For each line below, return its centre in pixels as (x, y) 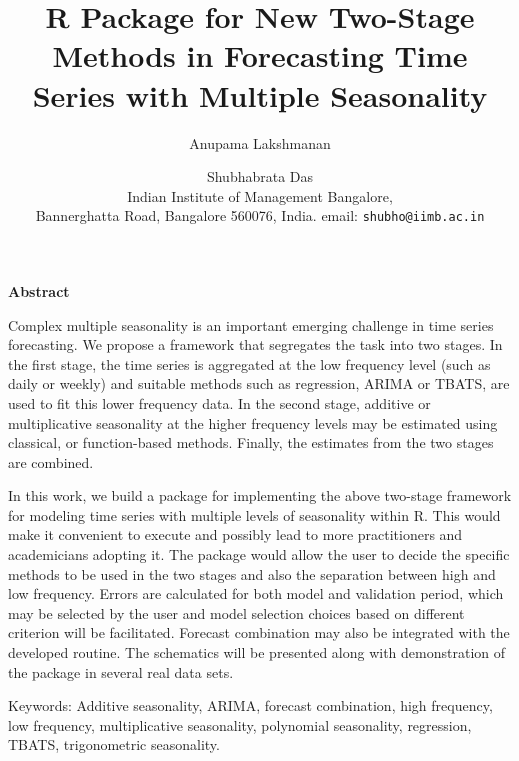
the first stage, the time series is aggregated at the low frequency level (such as (249, 363)
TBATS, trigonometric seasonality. (114, 744)
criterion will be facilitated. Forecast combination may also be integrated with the (259, 632)
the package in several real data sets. (121, 671)
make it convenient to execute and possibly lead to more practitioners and (235, 534)
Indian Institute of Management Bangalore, (260, 195)
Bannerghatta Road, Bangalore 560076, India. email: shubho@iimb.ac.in (260, 215)
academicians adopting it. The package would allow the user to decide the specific (259, 554)
